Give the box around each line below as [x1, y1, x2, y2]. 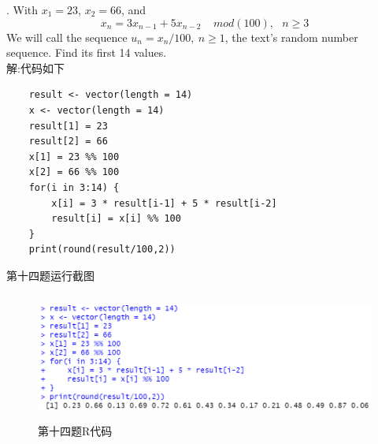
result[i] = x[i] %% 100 [51, 213, 181, 225]
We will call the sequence [6, 28, 128, 45]
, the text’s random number [224, 28, 358, 45]
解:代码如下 [6, 59, 65, 76]
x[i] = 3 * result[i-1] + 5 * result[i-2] [51, 197, 277, 209]
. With [6, 2, 39, 17]
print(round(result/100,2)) [28, 244, 176, 256]
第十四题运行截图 [6, 267, 94, 283]
